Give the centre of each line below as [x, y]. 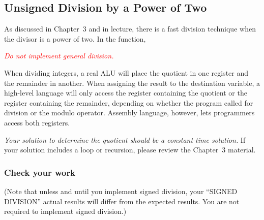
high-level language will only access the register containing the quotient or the [126, 93]
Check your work [40, 172]
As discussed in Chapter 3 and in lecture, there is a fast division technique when [130, 29]
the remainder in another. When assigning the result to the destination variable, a [132, 83]
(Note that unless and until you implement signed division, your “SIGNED [121, 191]
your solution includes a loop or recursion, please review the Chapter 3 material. [130, 150]
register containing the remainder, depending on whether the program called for [129, 102]
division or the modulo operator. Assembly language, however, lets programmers [129, 113]
